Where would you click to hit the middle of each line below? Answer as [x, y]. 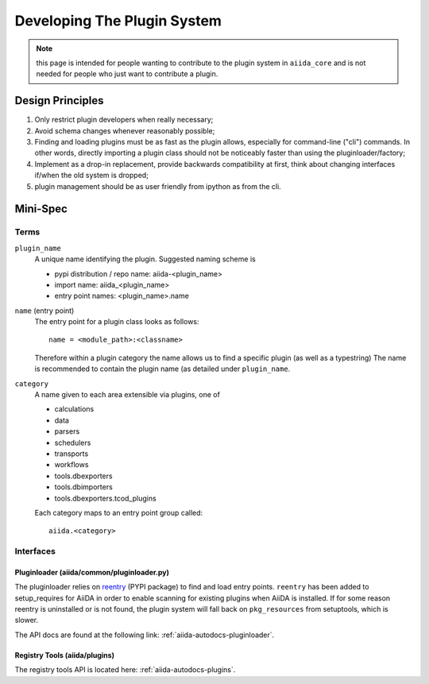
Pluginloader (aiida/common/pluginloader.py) [92, 572]
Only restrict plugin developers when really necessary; [124, 120]
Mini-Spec [41, 209]
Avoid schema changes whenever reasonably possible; [125, 130]
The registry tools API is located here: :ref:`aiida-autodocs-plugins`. [125, 670]
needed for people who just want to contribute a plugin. [127, 74]
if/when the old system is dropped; [91, 176]
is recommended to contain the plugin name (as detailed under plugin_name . [162, 369]
